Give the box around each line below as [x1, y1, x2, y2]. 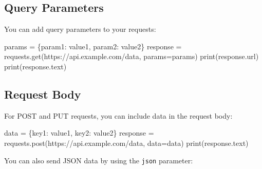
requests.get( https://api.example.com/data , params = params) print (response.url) [4, 51, 259, 62]
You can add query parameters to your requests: [4, 24, 156, 34]
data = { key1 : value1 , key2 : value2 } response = [4, 127, 154, 138]
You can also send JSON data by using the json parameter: [4, 155, 193, 165]
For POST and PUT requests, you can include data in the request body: [4, 110, 233, 121]
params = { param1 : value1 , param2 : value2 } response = [4, 41, 182, 51]
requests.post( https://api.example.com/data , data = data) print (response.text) [4, 137, 249, 148]
